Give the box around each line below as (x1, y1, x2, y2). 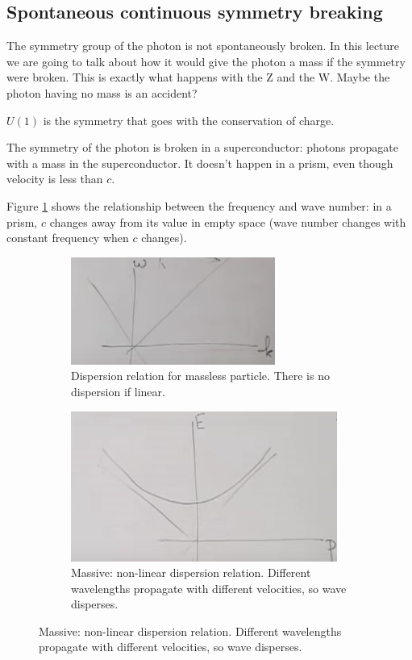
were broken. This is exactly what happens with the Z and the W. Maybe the (6, 69, 390, 86)
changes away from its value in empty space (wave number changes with (49, 213, 406, 230)
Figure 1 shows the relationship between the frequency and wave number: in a (6, 197, 392, 214)
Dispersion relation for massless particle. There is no (71, 367, 330, 384)
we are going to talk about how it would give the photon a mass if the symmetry (6, 52, 406, 69)
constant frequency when (6, 229, 129, 246)
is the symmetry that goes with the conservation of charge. (43, 111, 335, 128)
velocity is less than (6, 170, 103, 187)
